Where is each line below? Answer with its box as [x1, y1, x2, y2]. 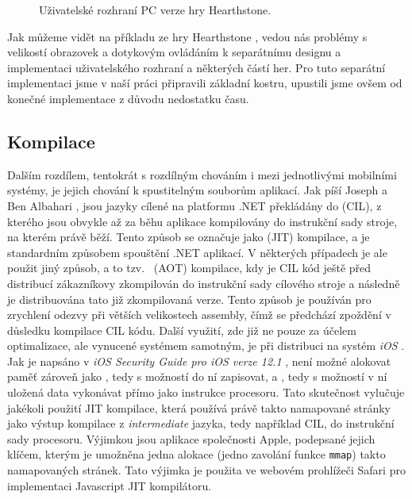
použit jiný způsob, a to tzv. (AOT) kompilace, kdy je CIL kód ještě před [7, 259, 372, 276]
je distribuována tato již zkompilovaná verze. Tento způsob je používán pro [7, 290, 372, 307]
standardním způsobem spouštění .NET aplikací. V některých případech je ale [7, 244, 387, 260]
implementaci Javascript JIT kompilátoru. [7, 477, 212, 493]
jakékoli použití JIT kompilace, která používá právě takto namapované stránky [7, 399, 391, 416]
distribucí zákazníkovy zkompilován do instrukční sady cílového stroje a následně [7, 274, 400, 291]
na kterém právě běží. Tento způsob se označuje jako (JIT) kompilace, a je [7, 228, 370, 245]
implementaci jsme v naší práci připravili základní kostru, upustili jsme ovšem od [7, 75, 402, 91]
